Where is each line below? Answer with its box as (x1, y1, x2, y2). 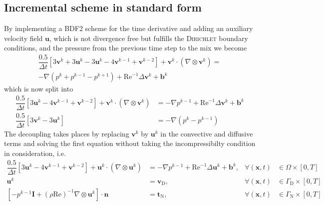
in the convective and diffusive (160, 128, 253, 138)
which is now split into (4, 83, 73, 94)
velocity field (4, 32, 43, 43)
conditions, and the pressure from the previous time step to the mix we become (4, 42, 247, 53)
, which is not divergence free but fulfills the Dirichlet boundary (49, 32, 248, 43)
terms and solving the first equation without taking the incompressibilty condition (4, 138, 256, 148)
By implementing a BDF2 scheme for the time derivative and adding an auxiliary (4, 23, 253, 33)
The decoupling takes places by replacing (4, 128, 129, 138)
